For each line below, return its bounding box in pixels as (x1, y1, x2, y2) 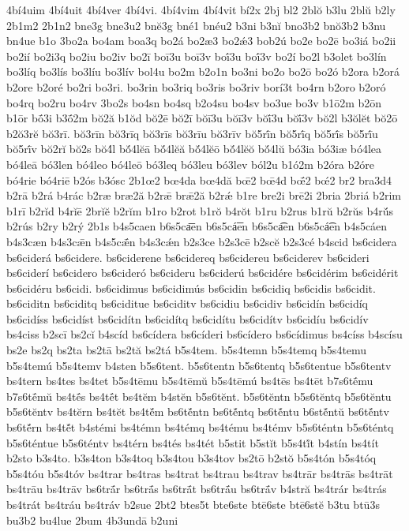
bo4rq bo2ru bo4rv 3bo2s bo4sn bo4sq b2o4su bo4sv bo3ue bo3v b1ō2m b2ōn (6, 94, 382, 110)
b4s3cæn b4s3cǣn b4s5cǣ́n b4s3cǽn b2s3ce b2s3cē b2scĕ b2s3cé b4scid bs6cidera (6, 233, 397, 249)
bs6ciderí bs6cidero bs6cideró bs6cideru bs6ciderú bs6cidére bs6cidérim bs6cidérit (6, 264, 399, 281)
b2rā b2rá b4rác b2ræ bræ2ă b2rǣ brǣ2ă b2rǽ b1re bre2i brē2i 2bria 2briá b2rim (6, 187, 401, 204)
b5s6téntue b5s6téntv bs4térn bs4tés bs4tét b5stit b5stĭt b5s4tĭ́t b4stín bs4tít (6, 434, 379, 451)
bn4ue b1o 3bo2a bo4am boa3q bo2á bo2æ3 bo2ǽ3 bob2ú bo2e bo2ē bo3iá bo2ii (6, 32, 396, 49)
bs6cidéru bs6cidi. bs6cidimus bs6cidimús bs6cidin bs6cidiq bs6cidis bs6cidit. (6, 279, 376, 296)
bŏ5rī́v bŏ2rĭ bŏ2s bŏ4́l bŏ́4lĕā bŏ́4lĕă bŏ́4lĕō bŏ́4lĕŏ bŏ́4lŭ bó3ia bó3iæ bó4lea (6, 140, 382, 157)
